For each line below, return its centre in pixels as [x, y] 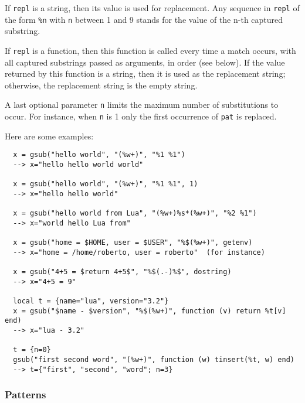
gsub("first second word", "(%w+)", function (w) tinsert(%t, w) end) [154, 360]
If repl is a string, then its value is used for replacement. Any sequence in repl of [152, 8]
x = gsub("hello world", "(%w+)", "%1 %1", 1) [106, 184]
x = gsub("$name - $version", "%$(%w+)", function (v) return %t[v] [150, 311]
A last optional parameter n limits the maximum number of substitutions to [142, 105]
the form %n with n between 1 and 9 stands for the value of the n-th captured [144, 19]
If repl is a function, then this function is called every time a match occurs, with [150, 50]
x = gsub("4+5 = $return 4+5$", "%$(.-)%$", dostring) [122, 272]
